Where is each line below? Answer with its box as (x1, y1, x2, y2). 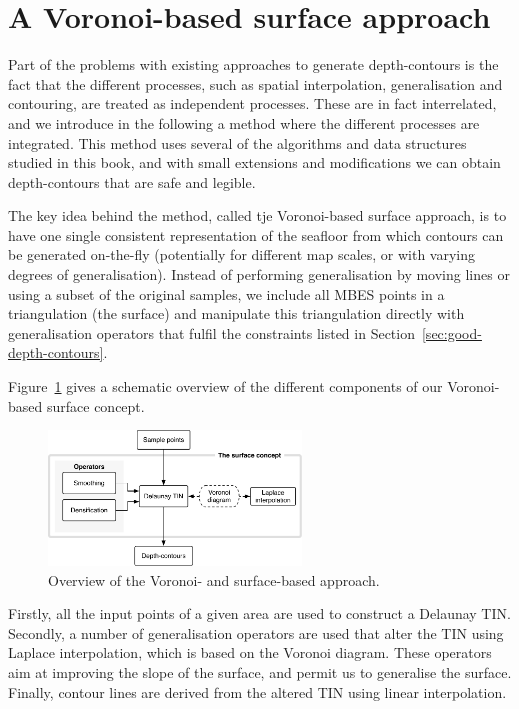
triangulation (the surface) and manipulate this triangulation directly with (8, 303, 465, 324)
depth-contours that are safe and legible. (8, 171, 256, 192)
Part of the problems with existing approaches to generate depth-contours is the (8, 54, 499, 75)
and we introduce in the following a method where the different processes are (8, 112, 480, 133)
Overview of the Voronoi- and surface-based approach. (48, 569, 380, 590)
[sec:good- (421, 322, 482, 343)
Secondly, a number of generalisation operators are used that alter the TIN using (8, 622, 504, 643)
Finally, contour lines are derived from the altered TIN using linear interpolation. (8, 681, 507, 702)
